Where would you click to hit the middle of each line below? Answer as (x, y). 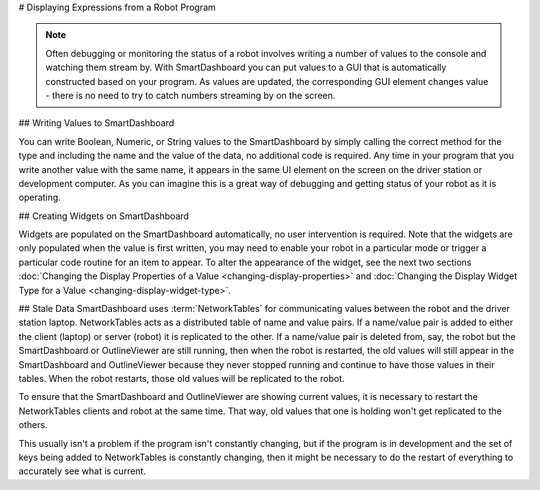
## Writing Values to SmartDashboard (96, 123)
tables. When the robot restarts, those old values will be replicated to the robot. (181, 378)
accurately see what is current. (82, 471)
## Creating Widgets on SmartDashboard (104, 216)
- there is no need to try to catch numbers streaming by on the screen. (190, 95)
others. (33, 425)
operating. (40, 197)
